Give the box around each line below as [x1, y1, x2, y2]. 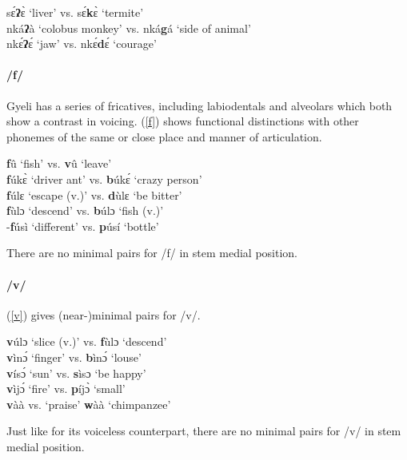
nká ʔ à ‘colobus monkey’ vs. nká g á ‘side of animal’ [6, 19, 251, 36]
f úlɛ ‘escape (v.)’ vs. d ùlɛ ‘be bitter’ [6, 186, 182, 203]
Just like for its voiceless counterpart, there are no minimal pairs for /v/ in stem [6, 422, 401, 439]
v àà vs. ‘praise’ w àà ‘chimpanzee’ [6, 395, 171, 412]
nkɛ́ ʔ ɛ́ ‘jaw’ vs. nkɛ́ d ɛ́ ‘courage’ [6, 35, 157, 52]
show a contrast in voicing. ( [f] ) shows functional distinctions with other [6, 113, 359, 129]
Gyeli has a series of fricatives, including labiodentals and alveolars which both [6, 97, 393, 113]
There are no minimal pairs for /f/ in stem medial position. [6, 244, 297, 261]
